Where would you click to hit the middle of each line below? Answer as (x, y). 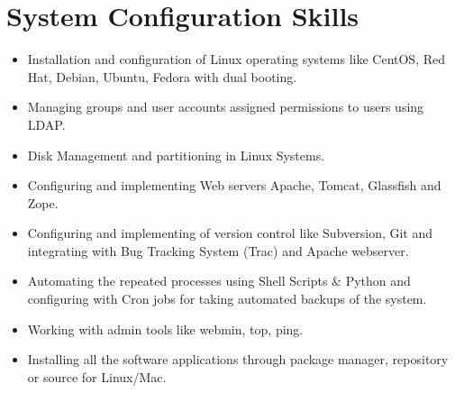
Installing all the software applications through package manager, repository (238, 359)
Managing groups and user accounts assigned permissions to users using (226, 107)
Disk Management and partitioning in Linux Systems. (176, 155)
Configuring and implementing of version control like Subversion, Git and (230, 233)
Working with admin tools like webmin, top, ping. (165, 329)
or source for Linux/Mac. (97, 376)
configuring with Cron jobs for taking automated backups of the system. (227, 299)
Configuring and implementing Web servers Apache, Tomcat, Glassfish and (234, 185)
